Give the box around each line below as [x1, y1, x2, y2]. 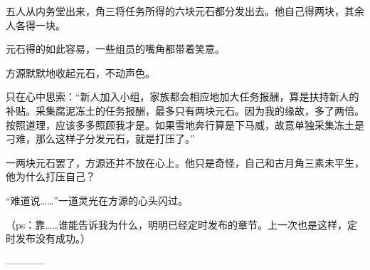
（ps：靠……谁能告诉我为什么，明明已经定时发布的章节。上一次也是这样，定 [6, 217, 358, 232]
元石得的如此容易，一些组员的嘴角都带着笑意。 [6, 41, 225, 56]
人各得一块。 [6, 17, 65, 32]
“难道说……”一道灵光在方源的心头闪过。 [6, 192, 188, 207]
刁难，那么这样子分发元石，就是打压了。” [6, 131, 195, 146]
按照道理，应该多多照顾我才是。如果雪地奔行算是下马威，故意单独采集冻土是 [6, 117, 364, 132]
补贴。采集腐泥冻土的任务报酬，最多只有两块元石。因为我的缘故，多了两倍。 [6, 103, 364, 118]
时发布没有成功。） [6, 231, 90, 246]
